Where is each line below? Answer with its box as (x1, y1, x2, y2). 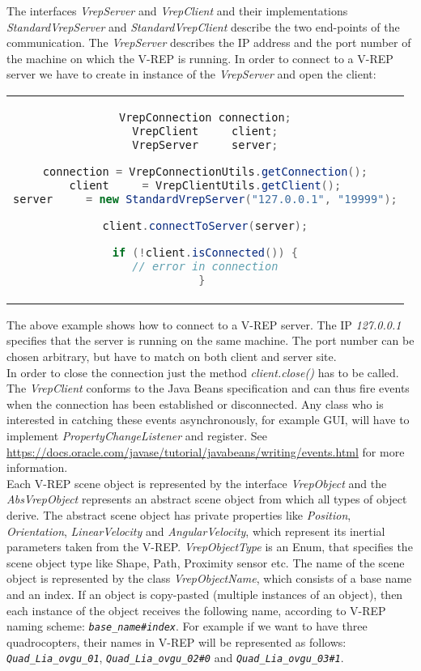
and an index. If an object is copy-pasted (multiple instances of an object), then (6, 585, 403, 602)
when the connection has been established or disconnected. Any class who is (6, 395, 384, 412)
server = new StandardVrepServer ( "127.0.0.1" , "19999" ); (13, 192, 398, 206)
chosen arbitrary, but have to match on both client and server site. (6, 348, 337, 364)
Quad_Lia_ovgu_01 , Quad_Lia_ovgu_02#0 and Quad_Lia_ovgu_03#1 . (6, 649, 344, 666)
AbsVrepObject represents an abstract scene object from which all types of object (6, 491, 407, 507)
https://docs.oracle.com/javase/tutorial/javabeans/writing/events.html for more (6, 443, 405, 460)
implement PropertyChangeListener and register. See (6, 427, 268, 444)
